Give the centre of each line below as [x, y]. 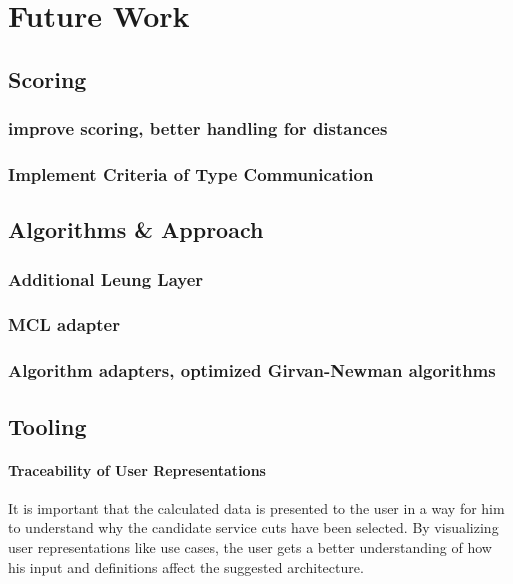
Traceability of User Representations [137, 469]
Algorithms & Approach [136, 229]
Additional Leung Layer [106, 278]
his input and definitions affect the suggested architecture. [186, 566]
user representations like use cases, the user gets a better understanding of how [250, 546]
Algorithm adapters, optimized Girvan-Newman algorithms [252, 370]
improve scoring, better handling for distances [198, 128]
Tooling [47, 425]
